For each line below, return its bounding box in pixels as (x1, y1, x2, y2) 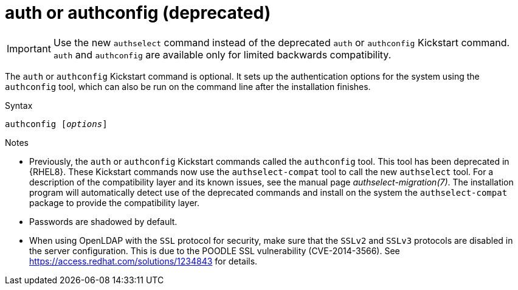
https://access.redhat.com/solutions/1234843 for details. (29, 255, 258, 266)
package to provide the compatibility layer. (29, 197, 200, 208)
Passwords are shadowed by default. (29, 216, 178, 227)
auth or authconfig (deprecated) (5, 2, 271, 23)
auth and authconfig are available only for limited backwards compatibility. (53, 48, 392, 61)
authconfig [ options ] (5, 119, 108, 129)
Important (7, 42, 51, 55)
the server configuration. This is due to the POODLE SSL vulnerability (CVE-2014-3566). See (29, 245, 400, 256)
